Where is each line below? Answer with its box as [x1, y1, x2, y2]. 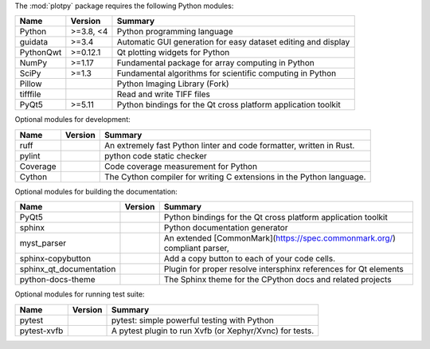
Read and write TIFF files [116, 88, 211, 100]
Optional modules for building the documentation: [14, 186, 178, 196]
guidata [19, 37, 48, 48]
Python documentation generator [163, 222, 288, 233]
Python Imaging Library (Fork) [116, 78, 229, 89]
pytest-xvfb [19, 325, 64, 336]
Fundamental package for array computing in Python [116, 57, 315, 69]
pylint [19, 150, 41, 161]
